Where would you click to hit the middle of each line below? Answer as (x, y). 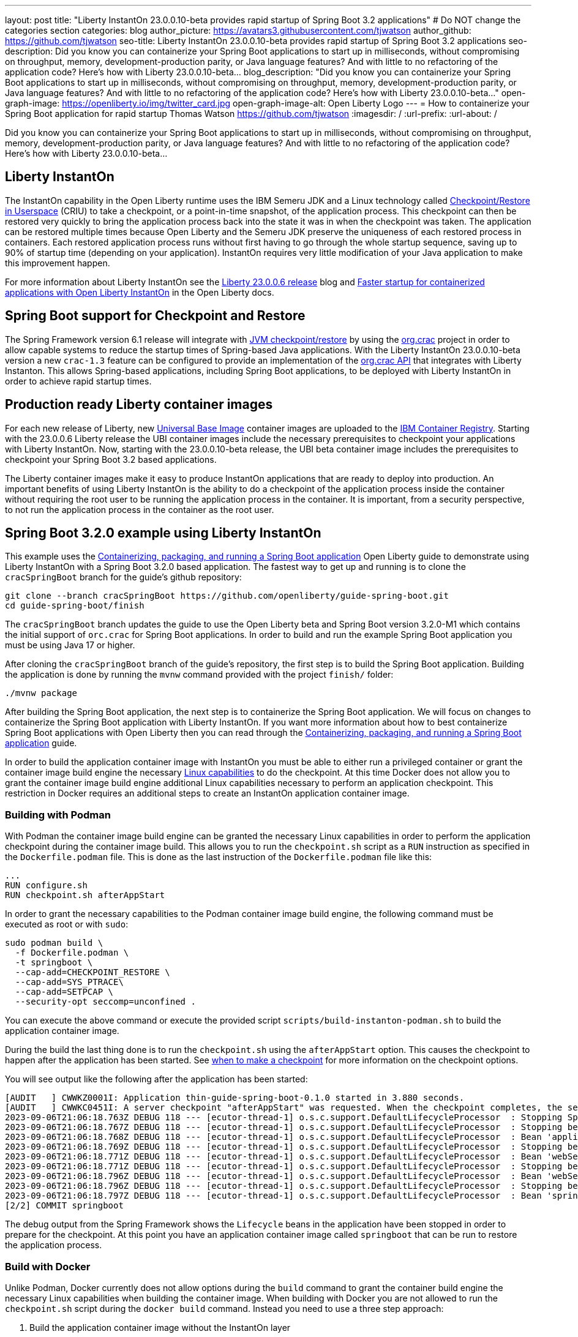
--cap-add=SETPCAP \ (64, 992)
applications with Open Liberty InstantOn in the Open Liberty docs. (140, 292)
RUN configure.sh (46, 886)
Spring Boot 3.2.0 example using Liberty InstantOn (163, 533)
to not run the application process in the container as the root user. (140, 509)
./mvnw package (41, 693)
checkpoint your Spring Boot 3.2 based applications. (111, 459)
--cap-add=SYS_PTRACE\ (69, 982)
